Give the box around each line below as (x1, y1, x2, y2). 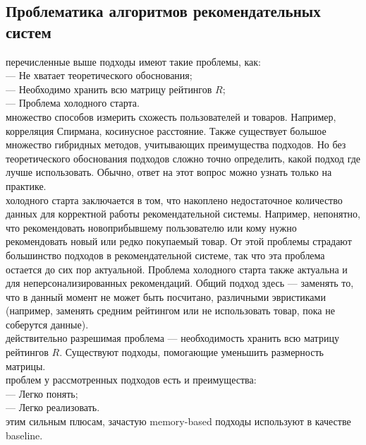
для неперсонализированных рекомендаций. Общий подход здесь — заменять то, (6, 275, 354, 290)
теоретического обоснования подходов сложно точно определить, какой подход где (6, 150, 361, 165)
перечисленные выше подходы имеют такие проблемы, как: (6, 54, 262, 69)
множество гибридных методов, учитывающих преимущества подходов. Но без (6, 137, 346, 152)
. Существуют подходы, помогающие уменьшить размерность (59, 345, 324, 360)
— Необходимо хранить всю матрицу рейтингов (6, 81, 212, 96)
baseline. (6, 427, 43, 442)
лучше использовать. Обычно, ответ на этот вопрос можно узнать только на (6, 165, 332, 179)
